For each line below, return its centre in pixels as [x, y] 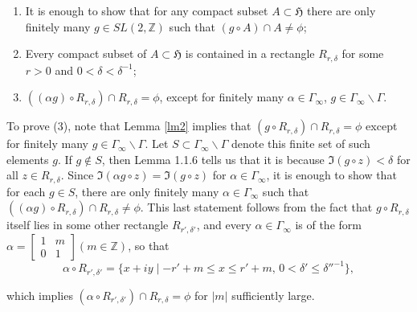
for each [26, 191]
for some [363, 53]
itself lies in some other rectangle [88, 225]
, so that [149, 245]
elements [28, 159]
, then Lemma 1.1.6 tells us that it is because [213, 159]
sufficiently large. [273, 295]
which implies [40, 295]
